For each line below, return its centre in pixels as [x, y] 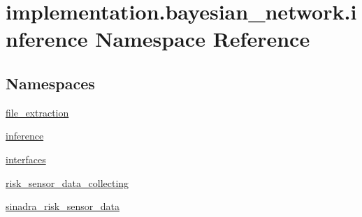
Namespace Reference [203, 39]
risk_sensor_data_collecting [67, 182]
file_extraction [37, 112]
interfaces [26, 159]
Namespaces [50, 83]
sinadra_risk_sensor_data [63, 206]
